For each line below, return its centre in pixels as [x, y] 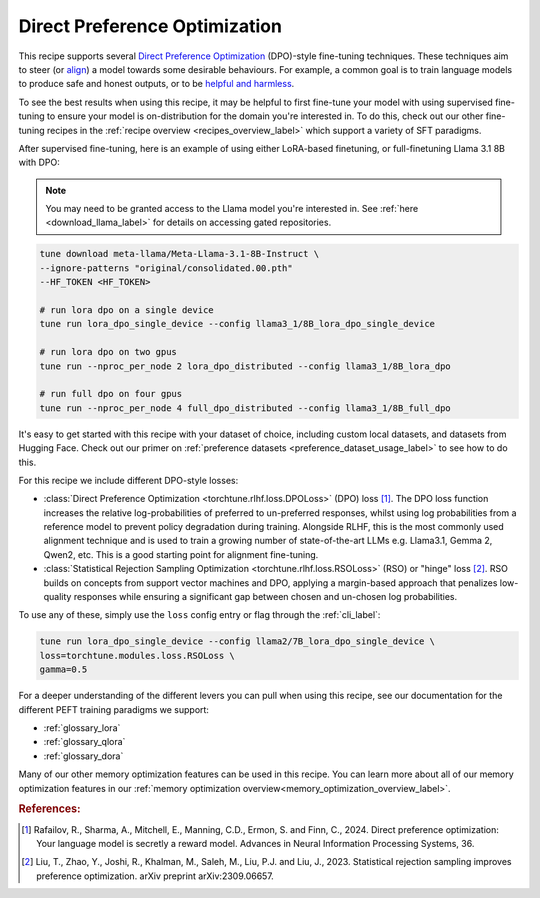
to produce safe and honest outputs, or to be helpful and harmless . [156, 84]
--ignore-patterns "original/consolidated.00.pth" [166, 268]
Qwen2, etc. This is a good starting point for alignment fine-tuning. [181, 554]
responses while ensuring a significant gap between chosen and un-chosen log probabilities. [265, 597]
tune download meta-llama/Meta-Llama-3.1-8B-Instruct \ [179, 254]
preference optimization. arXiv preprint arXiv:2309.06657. [155, 876]
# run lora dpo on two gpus [108, 352]
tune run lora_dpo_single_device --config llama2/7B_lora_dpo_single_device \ [237, 641]
